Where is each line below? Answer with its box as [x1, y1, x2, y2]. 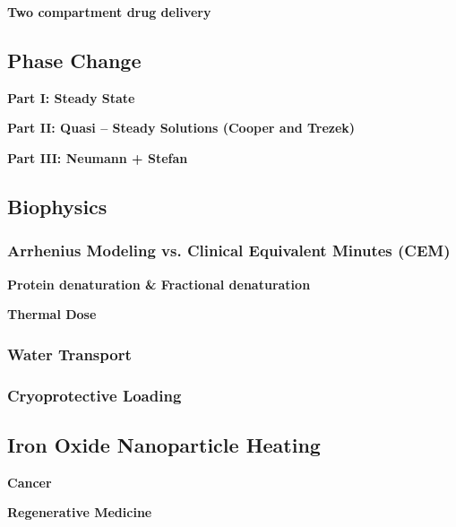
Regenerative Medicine [7, 503, 152, 522]
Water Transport [7, 342, 132, 365]
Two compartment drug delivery [7, 3, 211, 21]
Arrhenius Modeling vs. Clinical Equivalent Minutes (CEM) [7, 239, 451, 262]
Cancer [7, 472, 52, 491]
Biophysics [7, 192, 108, 220]
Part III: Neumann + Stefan [7, 148, 188, 167]
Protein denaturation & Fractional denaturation [7, 274, 311, 293]
